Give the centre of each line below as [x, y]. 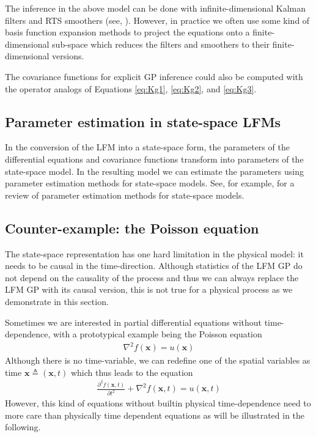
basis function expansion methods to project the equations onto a [127, 32]
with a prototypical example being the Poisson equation [157, 334]
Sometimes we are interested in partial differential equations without [133, 322]
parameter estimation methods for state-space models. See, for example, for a [150, 183]
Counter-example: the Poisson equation [132, 228]
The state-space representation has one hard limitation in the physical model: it [154, 253]
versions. [68, 56]
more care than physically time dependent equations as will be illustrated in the [155, 415]
